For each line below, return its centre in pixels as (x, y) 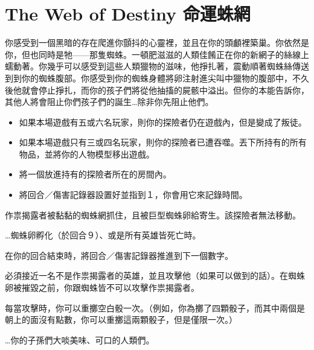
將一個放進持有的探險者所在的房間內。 (95, 174)
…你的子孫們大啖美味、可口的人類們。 (80, 339)
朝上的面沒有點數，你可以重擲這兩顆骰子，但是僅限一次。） (121, 320)
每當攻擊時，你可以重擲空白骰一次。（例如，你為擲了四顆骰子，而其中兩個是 (155, 307)
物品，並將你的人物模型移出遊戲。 (87, 154)
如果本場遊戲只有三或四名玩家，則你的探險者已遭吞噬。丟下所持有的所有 (163, 142)
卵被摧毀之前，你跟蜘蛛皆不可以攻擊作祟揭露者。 (102, 288)
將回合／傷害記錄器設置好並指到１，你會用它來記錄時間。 (133, 195)
